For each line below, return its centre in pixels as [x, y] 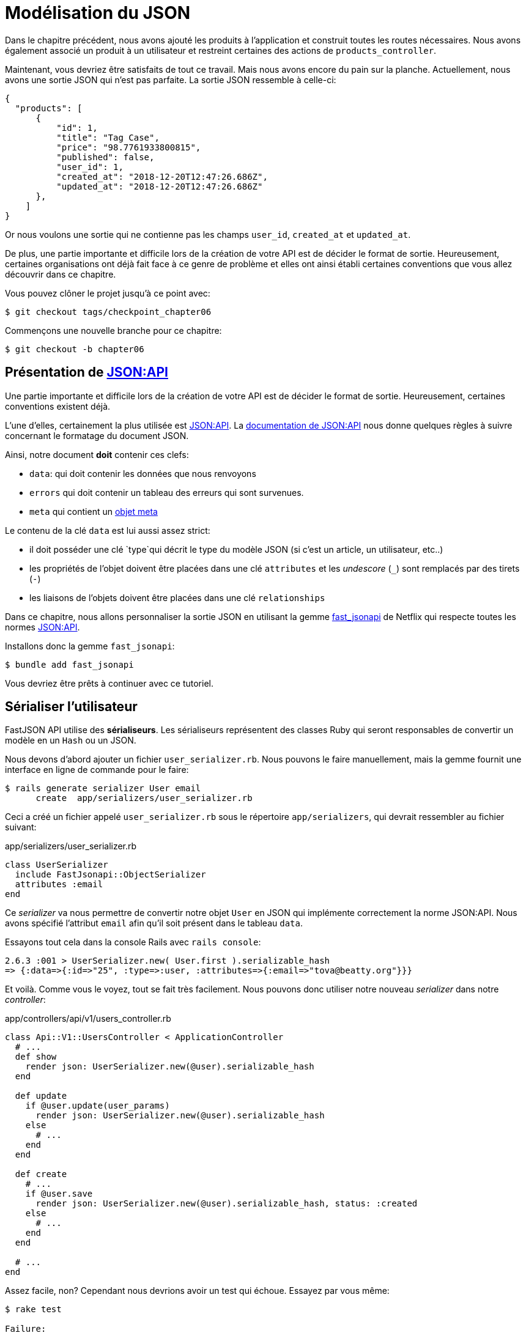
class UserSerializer [57, 865]
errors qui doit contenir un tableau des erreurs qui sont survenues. [167, 492]
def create [41, 1174]
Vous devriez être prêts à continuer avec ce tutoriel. [109, 683]
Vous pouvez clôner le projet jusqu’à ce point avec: [108, 293]
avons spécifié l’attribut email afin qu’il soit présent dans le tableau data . [154, 923]
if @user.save [59, 1194]
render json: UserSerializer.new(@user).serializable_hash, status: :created [227, 1204]
